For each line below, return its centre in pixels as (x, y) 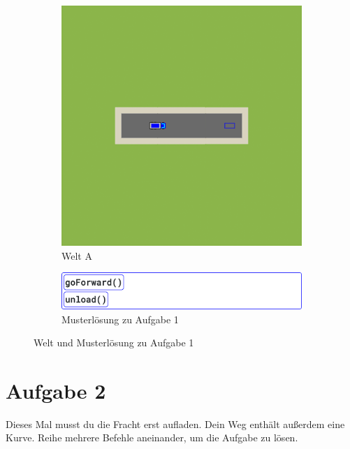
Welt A (77, 255)
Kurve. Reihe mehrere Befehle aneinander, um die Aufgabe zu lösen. (152, 437)
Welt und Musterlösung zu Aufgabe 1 (114, 343)
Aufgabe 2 (56, 390)
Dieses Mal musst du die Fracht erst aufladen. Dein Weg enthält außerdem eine (175, 424)
